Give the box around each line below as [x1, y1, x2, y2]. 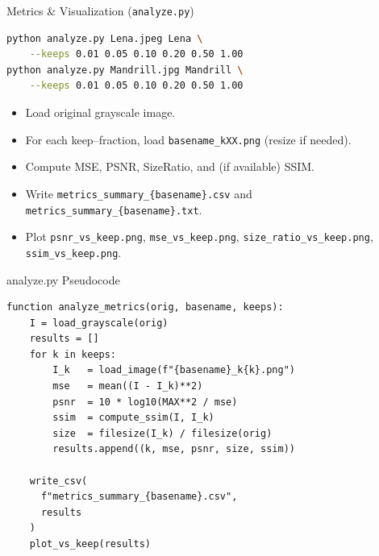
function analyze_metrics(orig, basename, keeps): [6, 301, 284, 313]
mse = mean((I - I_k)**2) [52, 380, 203, 392]
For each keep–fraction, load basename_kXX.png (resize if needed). [25, 131, 352, 147]
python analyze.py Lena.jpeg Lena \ [6, 32, 203, 44]
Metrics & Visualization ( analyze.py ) [6, 2, 194, 19]
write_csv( [29, 475, 88, 487]
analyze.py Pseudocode [6, 271, 120, 288]
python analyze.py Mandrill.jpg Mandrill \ [6, 64, 244, 76]
